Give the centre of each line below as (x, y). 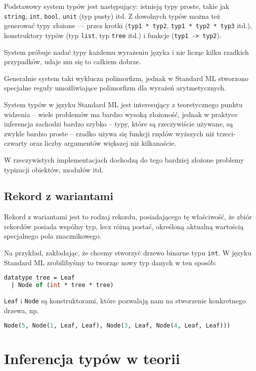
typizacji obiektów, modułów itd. (54, 169)
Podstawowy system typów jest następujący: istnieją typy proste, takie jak (117, 6)
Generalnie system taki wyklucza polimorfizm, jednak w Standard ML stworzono (126, 78)
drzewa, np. (21, 310)
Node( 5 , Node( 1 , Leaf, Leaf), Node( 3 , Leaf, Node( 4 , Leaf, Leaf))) (117, 326)
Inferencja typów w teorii (92, 358)
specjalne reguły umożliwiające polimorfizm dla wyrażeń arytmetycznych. (115, 88)
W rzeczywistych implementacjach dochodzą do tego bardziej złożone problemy (124, 159)
